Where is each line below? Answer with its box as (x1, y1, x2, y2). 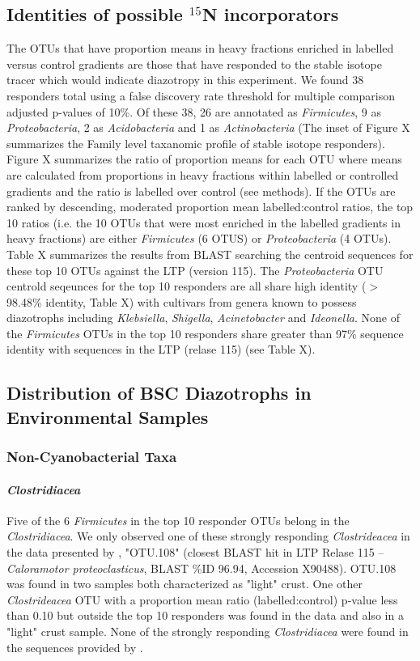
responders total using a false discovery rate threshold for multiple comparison (6, 87, 395, 104)
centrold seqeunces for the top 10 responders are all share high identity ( (6, 278, 367, 294)
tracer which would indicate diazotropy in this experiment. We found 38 (6, 71, 364, 88)
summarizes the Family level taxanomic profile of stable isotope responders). (6, 134, 385, 151)
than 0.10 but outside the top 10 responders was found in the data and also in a (6, 607, 404, 624)
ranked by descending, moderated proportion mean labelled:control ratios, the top (6, 198, 414, 215)
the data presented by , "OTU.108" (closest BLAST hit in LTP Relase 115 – (6, 544, 384, 561)
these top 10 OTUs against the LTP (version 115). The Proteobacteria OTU (6, 261, 384, 278)
